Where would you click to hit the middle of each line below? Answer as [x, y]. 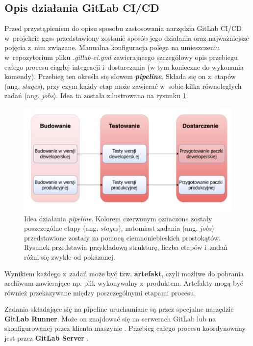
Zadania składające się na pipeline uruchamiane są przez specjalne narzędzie [119, 309]
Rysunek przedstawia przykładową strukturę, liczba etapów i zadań [126, 247]
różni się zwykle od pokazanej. [70, 256]
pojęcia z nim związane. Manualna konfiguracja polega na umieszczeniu [112, 47]
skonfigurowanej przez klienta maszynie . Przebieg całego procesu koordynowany [125, 328]
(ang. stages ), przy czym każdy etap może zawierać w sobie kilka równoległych [123, 86]
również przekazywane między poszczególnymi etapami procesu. [100, 292]
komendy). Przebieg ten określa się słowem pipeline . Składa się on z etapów [120, 76]
